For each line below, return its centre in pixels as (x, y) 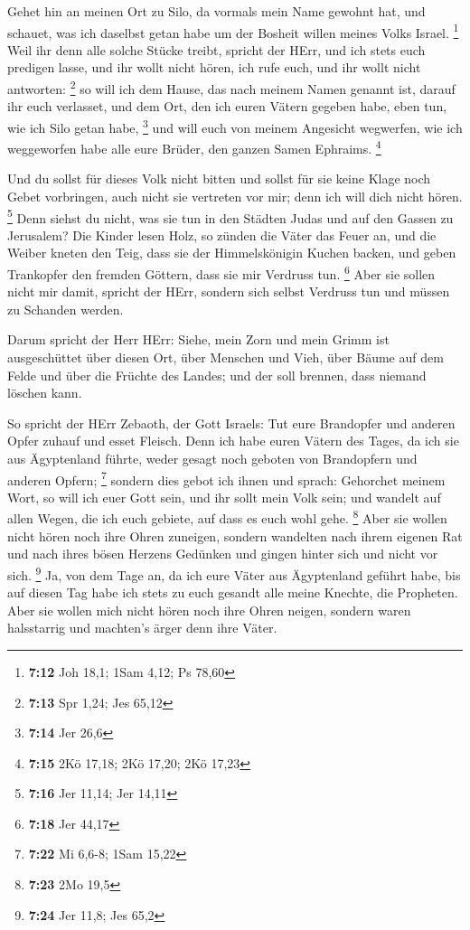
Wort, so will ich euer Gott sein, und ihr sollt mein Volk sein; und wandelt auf (224, 497)
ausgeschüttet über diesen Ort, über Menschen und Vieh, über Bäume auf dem (226, 357)
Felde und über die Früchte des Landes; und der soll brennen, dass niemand (217, 375)
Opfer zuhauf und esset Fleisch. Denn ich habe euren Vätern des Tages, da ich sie (233, 441)
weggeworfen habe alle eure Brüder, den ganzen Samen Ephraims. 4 (194, 147)
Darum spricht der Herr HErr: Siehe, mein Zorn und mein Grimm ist (198, 339)
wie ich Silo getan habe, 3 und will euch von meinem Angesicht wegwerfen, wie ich (235, 126)
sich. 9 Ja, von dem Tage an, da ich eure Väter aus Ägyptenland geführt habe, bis (234, 573)
